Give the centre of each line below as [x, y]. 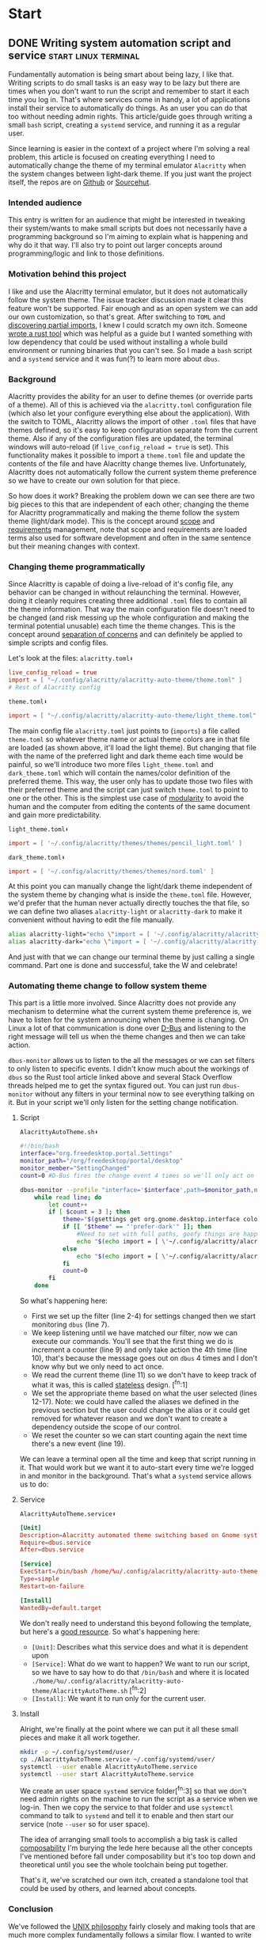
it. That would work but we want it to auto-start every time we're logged [137, 1467]
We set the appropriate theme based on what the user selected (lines [144, 1393]
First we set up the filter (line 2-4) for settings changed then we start [143, 1316]
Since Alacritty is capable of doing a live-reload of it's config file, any [121, 584]
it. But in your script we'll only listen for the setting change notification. [123, 1103]
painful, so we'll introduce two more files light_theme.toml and [111, 764]
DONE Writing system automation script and [120, 43]
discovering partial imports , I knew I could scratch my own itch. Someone [128, 325]
